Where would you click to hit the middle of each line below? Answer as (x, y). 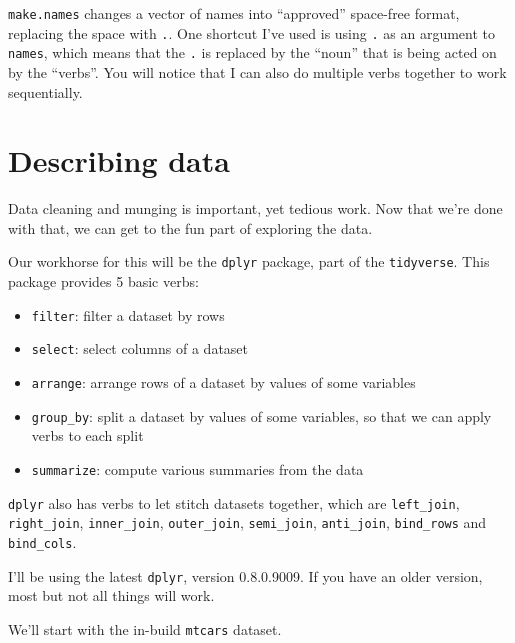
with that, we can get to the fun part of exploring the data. (190, 227)
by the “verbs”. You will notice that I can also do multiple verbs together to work (257, 71)
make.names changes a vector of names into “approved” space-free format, (234, 13)
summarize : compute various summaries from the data (197, 468)
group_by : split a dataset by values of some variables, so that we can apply (261, 415)
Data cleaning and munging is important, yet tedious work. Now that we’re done (255, 208)
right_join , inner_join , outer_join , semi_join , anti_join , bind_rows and (247, 522)
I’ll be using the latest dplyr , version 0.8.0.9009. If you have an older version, (245, 575)
